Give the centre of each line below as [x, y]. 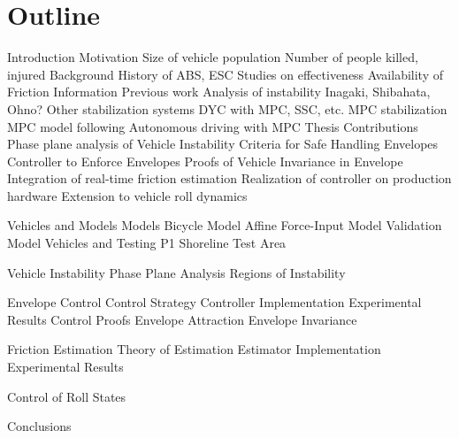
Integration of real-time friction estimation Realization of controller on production [229, 178]
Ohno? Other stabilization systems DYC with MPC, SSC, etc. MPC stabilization [227, 108]
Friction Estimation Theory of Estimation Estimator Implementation [194, 349]
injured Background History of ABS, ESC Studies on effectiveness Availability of [225, 74]
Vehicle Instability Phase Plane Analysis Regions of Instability [176, 272]
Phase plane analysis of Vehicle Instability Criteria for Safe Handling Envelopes [223, 144]
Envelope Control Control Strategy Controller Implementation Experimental [214, 302]
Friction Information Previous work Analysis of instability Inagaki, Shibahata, [219, 92]
